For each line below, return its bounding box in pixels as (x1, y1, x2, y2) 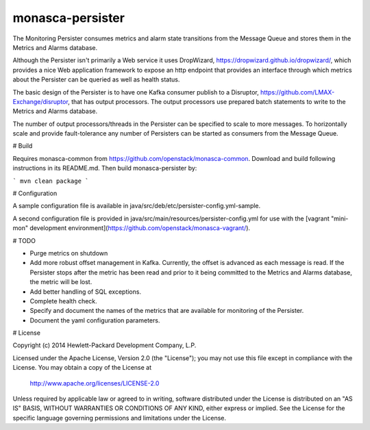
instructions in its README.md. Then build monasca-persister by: (12, 164, 197, 173)
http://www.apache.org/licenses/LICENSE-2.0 (29, 379, 160, 387)
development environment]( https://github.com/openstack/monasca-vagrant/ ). (29, 224, 250, 232)
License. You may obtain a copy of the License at (12, 364, 152, 372)
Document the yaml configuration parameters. (29, 316, 160, 325)
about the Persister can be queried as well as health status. (12, 75, 180, 84)
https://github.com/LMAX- (260, 88, 335, 96)
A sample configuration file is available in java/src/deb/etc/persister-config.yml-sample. (12, 202, 261, 210)
